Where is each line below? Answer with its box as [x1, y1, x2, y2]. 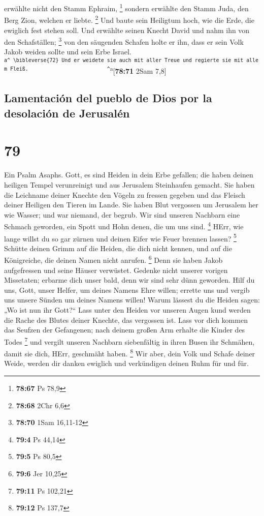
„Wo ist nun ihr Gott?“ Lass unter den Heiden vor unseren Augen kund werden [4, 305, 251, 315]
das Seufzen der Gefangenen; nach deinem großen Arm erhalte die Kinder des [4, 324, 245, 335]
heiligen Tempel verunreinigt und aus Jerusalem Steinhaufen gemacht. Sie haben [4, 179, 255, 190]
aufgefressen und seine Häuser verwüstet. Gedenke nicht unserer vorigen [4, 264, 228, 275]
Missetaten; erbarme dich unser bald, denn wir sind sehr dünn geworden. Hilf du [4, 275, 255, 285]
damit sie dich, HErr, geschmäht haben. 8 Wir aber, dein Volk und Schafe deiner [4, 347, 255, 358]
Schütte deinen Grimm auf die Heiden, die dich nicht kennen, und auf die [4, 242, 232, 253]
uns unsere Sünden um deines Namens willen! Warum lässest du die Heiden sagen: [4, 294, 260, 305]
